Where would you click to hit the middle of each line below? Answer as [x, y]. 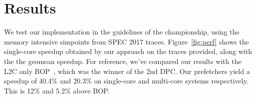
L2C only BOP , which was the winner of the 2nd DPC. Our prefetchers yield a [127, 71]
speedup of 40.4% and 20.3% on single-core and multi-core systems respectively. [126, 81]
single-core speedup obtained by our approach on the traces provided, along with [128, 51]
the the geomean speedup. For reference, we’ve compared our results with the [123, 61]
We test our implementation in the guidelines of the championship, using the [122, 32]
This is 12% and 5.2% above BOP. [57, 90]
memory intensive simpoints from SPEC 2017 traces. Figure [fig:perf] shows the [126, 41]
